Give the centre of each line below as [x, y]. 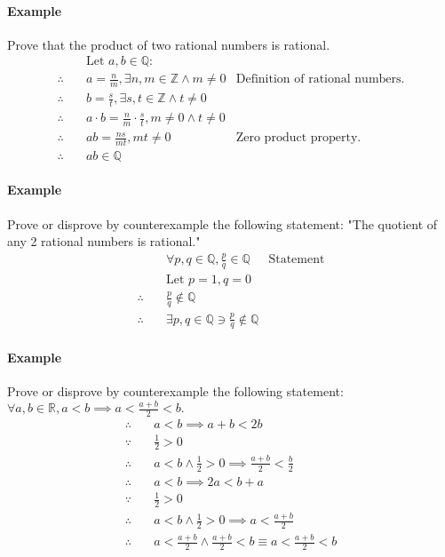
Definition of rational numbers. [320, 80]
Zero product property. [298, 138]
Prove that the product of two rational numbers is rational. [169, 44]
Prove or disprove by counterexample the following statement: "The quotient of [222, 223]
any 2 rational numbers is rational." [104, 241]
